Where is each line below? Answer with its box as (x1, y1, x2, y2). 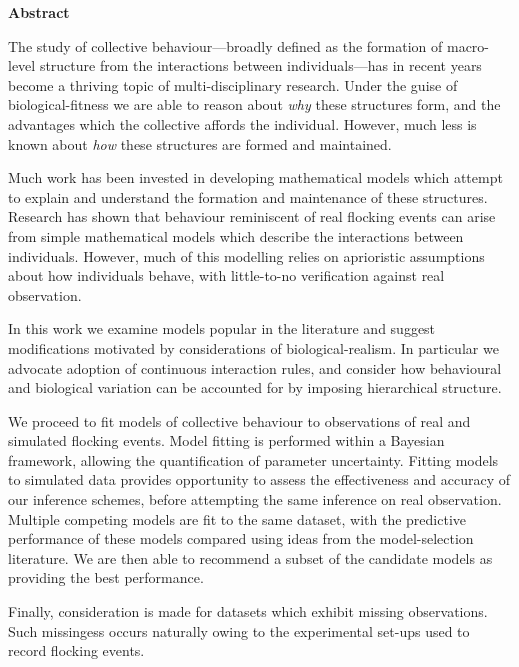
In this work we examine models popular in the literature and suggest (8, 318, 436, 339)
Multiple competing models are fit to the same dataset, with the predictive (8, 508, 467, 529)
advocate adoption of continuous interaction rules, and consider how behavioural (8, 357, 502, 378)
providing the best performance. (8, 567, 204, 588)
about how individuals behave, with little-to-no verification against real (8, 265, 445, 286)
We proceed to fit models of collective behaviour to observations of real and (8, 410, 471, 431)
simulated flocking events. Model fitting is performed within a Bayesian (8, 430, 445, 451)
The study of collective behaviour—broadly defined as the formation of (8, 35, 443, 56)
